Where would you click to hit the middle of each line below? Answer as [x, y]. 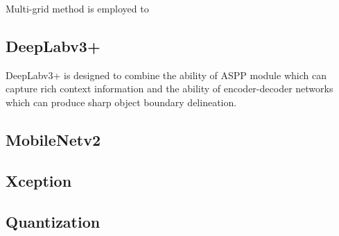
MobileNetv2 [53, 139]
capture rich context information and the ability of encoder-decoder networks [169, 88]
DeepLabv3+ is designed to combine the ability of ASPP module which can [166, 75]
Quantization [53, 221]
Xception [39, 180]
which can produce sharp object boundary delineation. [121, 102]
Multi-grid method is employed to [77, 8]
